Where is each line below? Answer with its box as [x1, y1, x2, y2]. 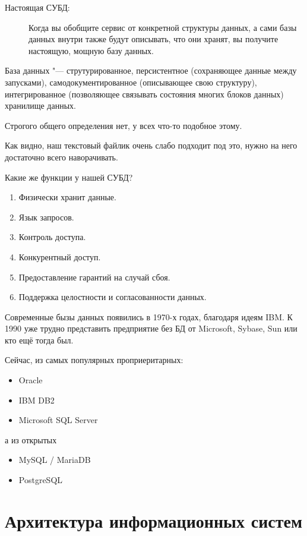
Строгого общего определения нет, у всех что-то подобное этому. [5, 119, 242, 131]
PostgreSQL [18, 474, 63, 486]
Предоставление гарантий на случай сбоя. [18, 270, 170, 283]
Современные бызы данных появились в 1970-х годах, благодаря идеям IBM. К [5, 310, 293, 323]
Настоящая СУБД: [5, 1, 70, 13]
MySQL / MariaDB [18, 453, 91, 466]
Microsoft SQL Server [18, 414, 98, 426]
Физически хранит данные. [18, 191, 116, 203]
